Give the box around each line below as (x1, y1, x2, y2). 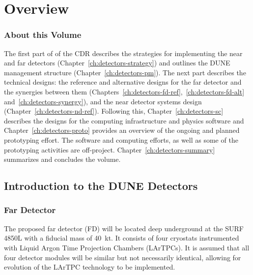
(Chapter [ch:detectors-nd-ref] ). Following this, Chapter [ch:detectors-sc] (4, 106, 224, 116)
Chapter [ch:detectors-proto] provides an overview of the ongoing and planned (4, 125, 240, 135)
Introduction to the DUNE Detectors (4, 178, 198, 193)
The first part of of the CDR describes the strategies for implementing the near (4, 48, 243, 58)
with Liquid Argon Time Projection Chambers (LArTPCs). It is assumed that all (4, 242, 250, 252)
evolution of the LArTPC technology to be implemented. (4, 262, 175, 272)
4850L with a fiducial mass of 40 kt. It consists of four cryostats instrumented (4, 233, 239, 243)
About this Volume (4, 29, 82, 41)
